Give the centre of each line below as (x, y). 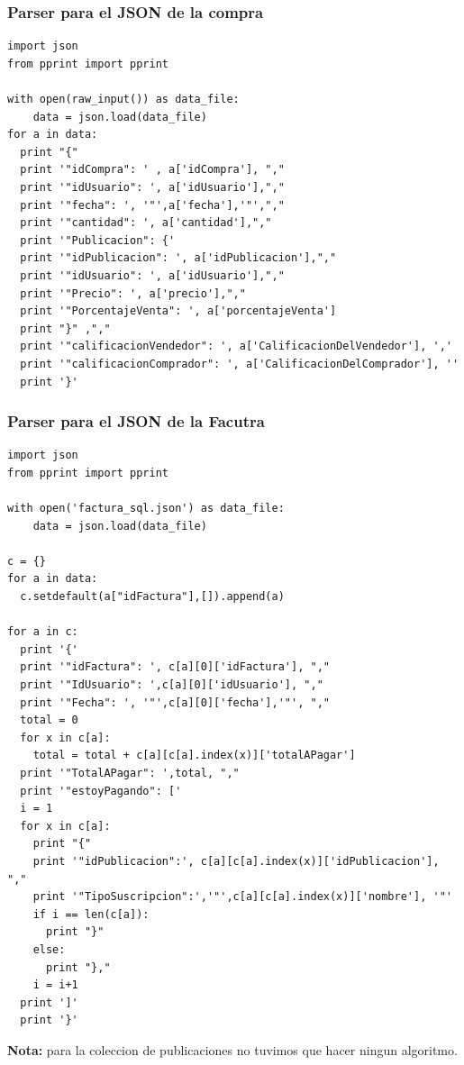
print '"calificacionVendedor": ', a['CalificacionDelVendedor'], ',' (236, 346)
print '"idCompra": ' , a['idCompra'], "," (152, 170)
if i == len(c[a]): (91, 914)
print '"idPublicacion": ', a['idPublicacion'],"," (178, 258)
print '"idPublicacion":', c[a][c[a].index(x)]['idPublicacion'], (236, 861)
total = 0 (49, 720)
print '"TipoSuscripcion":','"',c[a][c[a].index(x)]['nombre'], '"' (242, 897)
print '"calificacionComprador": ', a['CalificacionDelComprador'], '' (240, 364)
